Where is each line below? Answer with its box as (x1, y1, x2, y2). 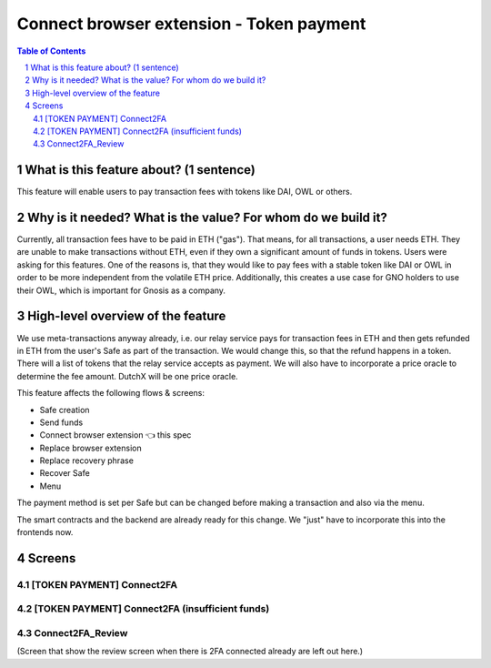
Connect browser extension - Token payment (16, 14, 366, 34)
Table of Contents (16, 46, 86, 56)
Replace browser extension (39, 442, 142, 453)
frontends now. (16, 527, 74, 538)
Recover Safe (39, 468, 90, 479)
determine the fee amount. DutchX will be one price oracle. (16, 370, 238, 381)
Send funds (39, 417, 84, 428)
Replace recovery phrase (39, 455, 134, 466)
